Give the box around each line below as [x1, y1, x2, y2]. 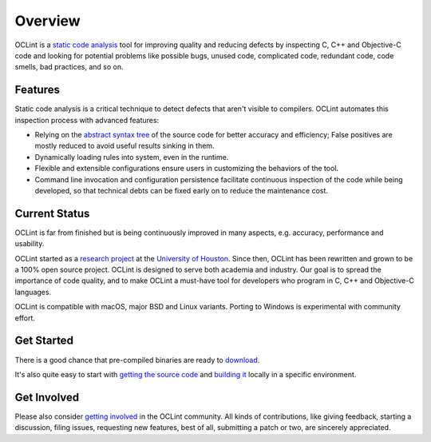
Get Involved [14, 390, 80, 404]
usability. [14, 239, 45, 249]
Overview [14, 12, 81, 30]
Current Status [14, 206, 90, 220]
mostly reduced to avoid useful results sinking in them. [34, 141, 215, 151]
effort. [14, 313, 36, 323]
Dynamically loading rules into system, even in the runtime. [34, 152, 229, 161]
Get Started [14, 334, 73, 348]
